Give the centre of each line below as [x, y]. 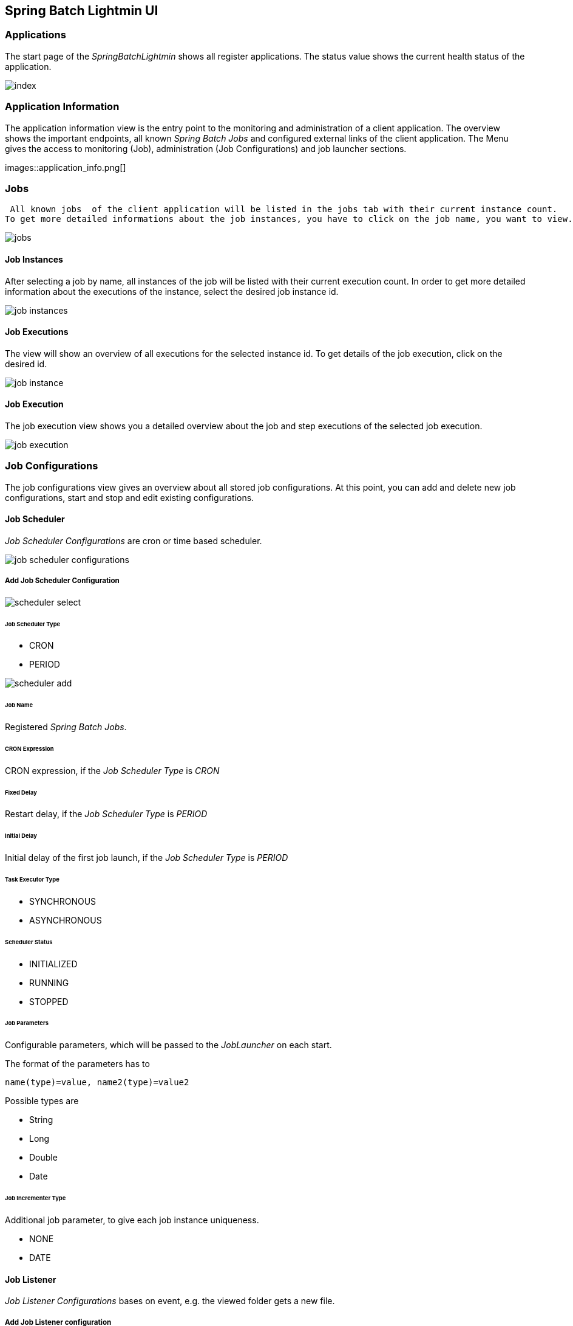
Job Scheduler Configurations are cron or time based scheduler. [134, 540]
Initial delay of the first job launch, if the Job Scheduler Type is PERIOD [147, 858]
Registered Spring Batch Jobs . [66, 727]
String [41, 1120]
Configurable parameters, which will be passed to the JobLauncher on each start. [168, 1045]
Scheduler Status [29, 942]
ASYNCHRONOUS [66, 920]
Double [43, 1158]
